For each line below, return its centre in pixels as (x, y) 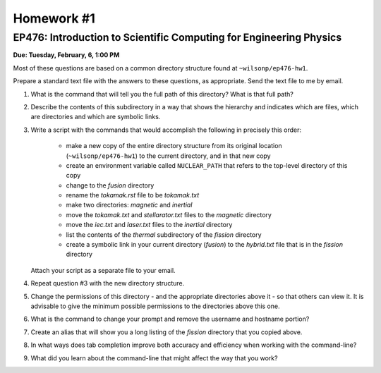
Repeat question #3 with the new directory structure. (108, 283)
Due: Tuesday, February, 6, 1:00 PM (66, 55)
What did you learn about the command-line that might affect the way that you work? (154, 358)
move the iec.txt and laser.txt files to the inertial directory (149, 225)
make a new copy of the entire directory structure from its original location (174, 146)
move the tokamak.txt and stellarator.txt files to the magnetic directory (169, 214)
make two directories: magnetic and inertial (129, 205)
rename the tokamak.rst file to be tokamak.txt (133, 195)
